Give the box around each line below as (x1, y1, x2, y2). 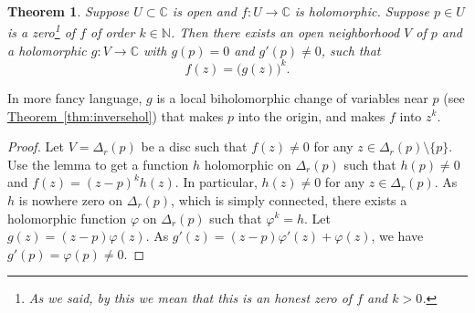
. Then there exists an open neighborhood (170, 23, 400, 42)
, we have (371, 226, 424, 245)
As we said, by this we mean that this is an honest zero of (28, 288, 353, 308)
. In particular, (174, 172, 258, 192)
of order (90, 23, 135, 42)
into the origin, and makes (237, 106, 385, 125)
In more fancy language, (7, 88, 142, 107)
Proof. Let (7, 137, 64, 156)
